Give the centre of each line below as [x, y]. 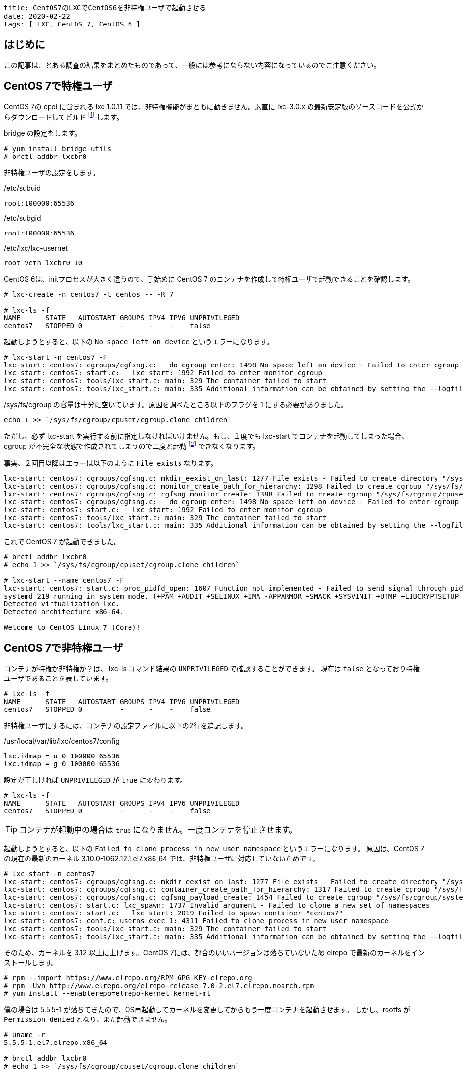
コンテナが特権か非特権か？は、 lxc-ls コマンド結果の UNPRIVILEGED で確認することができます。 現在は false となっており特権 [212, 668]
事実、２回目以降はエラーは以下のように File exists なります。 [111, 463]
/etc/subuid [23, 188]
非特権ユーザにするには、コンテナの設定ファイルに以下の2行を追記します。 [126, 725]
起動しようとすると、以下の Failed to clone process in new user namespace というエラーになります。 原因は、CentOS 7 [214, 848]
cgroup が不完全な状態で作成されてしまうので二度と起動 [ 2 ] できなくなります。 [132, 445]
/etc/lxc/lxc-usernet [36, 248]
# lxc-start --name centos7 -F [64, 580]
